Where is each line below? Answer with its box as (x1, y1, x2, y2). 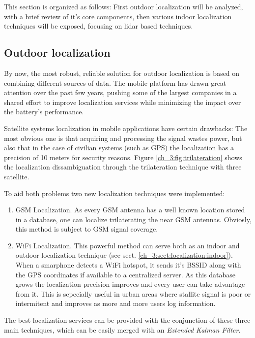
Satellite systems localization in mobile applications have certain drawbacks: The (4, 123, 248, 133)
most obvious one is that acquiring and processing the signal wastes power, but (4, 133, 242, 143)
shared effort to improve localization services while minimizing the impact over (4, 97, 241, 107)
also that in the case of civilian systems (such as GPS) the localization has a (4, 142, 234, 153)
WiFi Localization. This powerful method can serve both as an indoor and (15, 240, 240, 250)
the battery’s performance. (4, 106, 84, 117)
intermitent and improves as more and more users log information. (15, 298, 216, 308)
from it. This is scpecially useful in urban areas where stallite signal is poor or (15, 288, 251, 299)
